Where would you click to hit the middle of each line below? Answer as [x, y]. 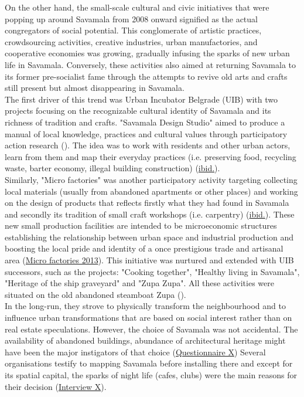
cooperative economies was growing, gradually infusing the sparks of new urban [147, 53]
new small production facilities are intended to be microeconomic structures [141, 225]
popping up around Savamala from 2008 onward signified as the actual [131, 18]
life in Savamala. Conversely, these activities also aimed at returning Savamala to [151, 64]
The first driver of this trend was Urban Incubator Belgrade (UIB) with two [141, 99]
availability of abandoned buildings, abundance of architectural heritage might [145, 340]
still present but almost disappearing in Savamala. [95, 88]
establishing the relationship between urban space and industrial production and [149, 237]
